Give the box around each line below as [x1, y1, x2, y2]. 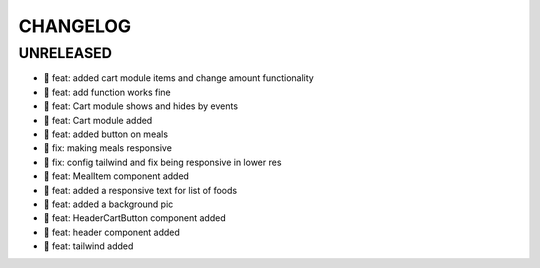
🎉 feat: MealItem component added [43, 170, 190, 182]
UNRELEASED [18, 44, 112, 62]
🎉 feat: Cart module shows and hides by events [43, 100, 239, 112]
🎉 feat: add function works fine [43, 86, 171, 98]
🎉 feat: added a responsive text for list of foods [43, 184, 238, 196]
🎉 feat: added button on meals [43, 128, 169, 140]
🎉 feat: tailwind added [43, 240, 134, 252]
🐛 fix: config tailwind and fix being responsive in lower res [43, 156, 282, 168]
